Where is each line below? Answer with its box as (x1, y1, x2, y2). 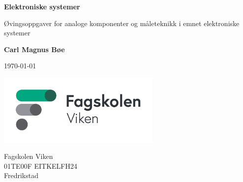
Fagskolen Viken (4, 151, 53, 161)
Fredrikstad (4, 170, 38, 181)
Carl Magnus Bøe (4, 44, 65, 54)
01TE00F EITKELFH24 (4, 160, 77, 171)
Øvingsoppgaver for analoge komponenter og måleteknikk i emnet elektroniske (4, 18, 240, 28)
